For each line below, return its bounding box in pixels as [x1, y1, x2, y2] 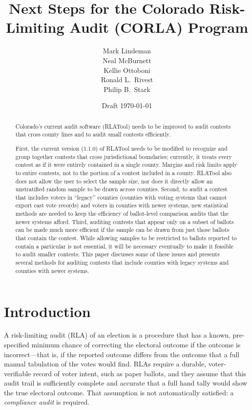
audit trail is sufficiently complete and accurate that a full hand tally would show [4, 378, 248, 388]
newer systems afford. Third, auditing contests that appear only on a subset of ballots [15, 217, 234, 226]
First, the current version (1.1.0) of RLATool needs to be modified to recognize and [15, 144, 228, 152]
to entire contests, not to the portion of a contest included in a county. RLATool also [15, 168, 232, 177]
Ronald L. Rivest [101, 74, 153, 85]
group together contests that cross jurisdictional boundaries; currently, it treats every [15, 152, 232, 160]
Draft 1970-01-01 [102, 100, 152, 111]
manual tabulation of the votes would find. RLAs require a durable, [4, 359, 207, 369]
